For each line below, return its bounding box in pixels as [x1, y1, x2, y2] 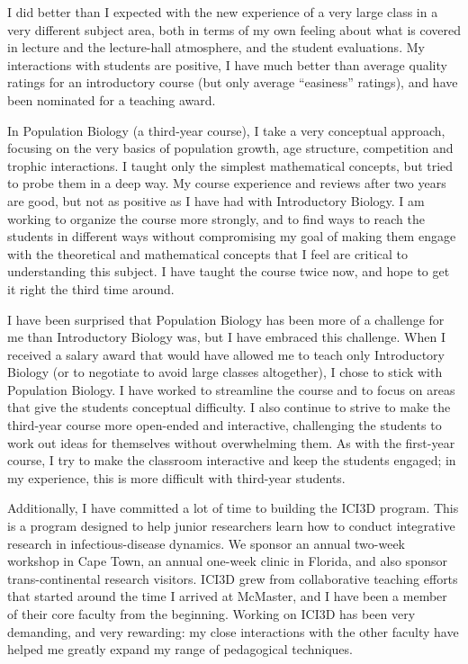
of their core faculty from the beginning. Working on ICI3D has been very [7, 605, 416, 623]
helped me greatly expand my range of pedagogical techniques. [7, 640, 353, 659]
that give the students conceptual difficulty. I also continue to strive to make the [7, 398, 451, 417]
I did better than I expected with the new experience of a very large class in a [7, 3, 438, 21]
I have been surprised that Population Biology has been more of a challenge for [7, 310, 445, 328]
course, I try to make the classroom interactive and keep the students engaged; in [7, 451, 456, 470]
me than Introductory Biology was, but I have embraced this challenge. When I [7, 328, 445, 346]
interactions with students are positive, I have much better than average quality [7, 55, 447, 74]
